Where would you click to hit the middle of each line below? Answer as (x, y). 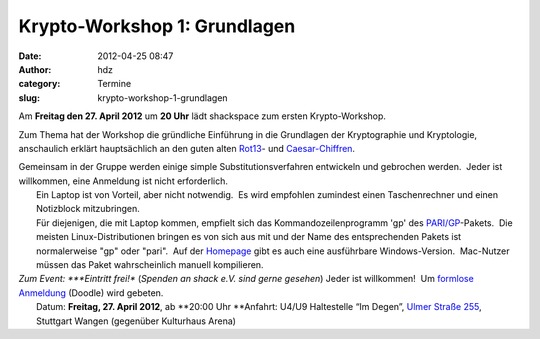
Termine (114, 84)
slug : (29, 97)
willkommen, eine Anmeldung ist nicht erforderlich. (123, 181)
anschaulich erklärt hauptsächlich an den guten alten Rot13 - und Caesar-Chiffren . (186, 148)
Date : (30, 56)
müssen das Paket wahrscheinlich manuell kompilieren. (150, 265)
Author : (35, 69)
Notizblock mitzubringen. (88, 209)
